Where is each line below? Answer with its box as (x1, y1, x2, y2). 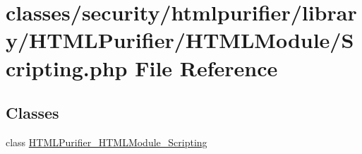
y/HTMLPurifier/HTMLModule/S (6, 25, 354, 54)
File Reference (135, 53, 278, 82)
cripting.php (6, 53, 128, 82)
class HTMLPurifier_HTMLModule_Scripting (6, 134, 207, 149)
